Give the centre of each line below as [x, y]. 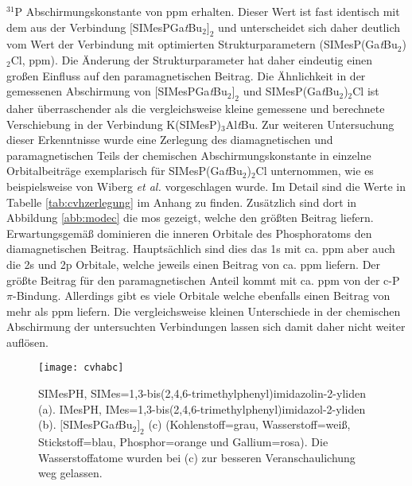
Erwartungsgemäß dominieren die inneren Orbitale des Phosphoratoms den [189, 233]
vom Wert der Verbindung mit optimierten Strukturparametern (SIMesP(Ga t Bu [202, 44]
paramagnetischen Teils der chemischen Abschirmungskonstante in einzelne [189, 155]
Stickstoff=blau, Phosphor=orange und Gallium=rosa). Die [183, 442]
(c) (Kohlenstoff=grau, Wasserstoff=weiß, [249, 424]
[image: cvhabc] [81, 368]
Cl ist [366, 91]
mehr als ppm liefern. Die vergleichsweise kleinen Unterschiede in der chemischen [204, 311]
